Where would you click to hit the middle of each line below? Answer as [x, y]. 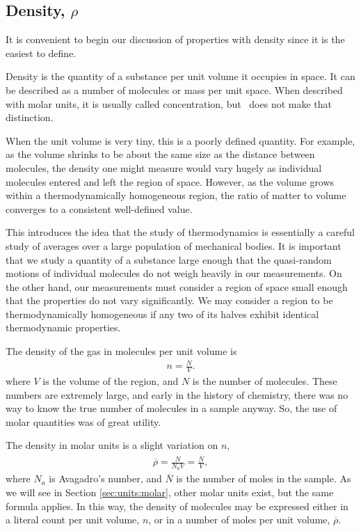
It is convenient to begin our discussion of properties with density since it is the [175, 39]
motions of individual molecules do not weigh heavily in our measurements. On [174, 273]
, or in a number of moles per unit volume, [239, 520]
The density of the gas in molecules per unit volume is [121, 351]
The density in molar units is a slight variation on [112, 445]
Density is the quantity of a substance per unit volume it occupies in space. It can [180, 76]
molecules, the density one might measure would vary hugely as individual [164, 167]
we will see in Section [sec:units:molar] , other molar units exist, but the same [170, 492]
